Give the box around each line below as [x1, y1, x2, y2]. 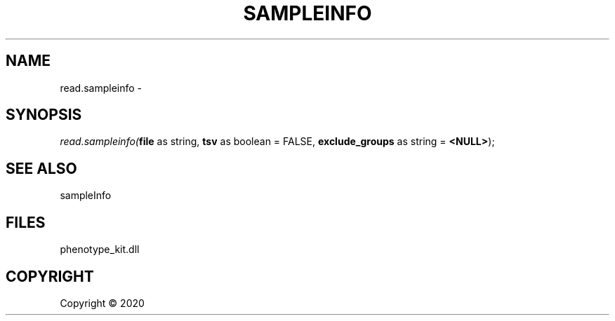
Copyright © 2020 [60, 296, 145, 309]
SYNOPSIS [6, 106, 82, 124]
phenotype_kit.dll [60, 243, 140, 256]
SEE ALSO [6, 159, 77, 177]
